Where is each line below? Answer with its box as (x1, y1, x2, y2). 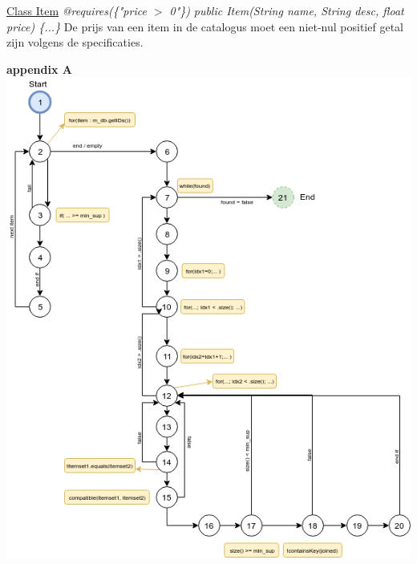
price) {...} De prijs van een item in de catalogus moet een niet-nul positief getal (6, 18, 403, 34)
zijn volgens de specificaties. (6, 34, 144, 51)
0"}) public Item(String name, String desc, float (169, 2, 404, 18)
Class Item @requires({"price (6, 2, 147, 18)
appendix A (6, 60, 72, 77)
